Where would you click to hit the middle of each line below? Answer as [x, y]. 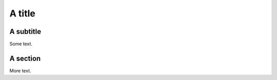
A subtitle [25, 32]
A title [22, 13]
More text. [20, 71]
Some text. [21, 44]
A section [25, 58]
